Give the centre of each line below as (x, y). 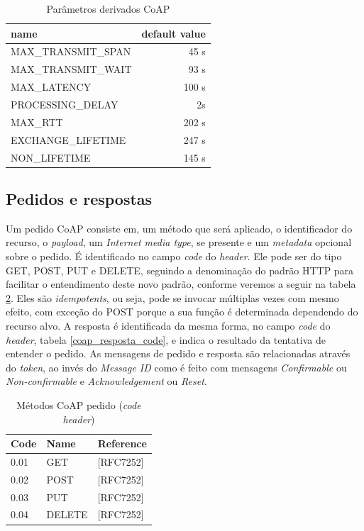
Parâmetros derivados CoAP (108, 9)
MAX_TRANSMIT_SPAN (71, 51)
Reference (122, 443)
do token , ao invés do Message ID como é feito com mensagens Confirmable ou (176, 367)
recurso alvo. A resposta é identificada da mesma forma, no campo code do (168, 325)
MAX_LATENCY (51, 87)
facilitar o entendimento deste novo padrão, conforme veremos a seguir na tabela (181, 284)
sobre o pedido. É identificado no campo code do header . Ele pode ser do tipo (174, 256)
